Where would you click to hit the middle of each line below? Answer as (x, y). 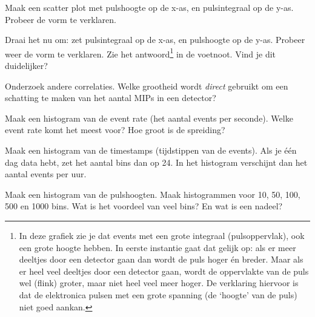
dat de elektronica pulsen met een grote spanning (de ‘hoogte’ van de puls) (158, 294)
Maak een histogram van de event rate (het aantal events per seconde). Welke (149, 118)
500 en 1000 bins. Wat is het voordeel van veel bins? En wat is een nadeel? (144, 206)
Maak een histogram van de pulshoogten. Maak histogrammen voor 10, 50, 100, (153, 194)
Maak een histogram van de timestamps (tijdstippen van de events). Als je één (151, 150)
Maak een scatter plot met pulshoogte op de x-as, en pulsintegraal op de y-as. (149, 7)
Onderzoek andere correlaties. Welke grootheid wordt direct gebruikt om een (147, 86)
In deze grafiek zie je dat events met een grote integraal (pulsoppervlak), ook (162, 235)
